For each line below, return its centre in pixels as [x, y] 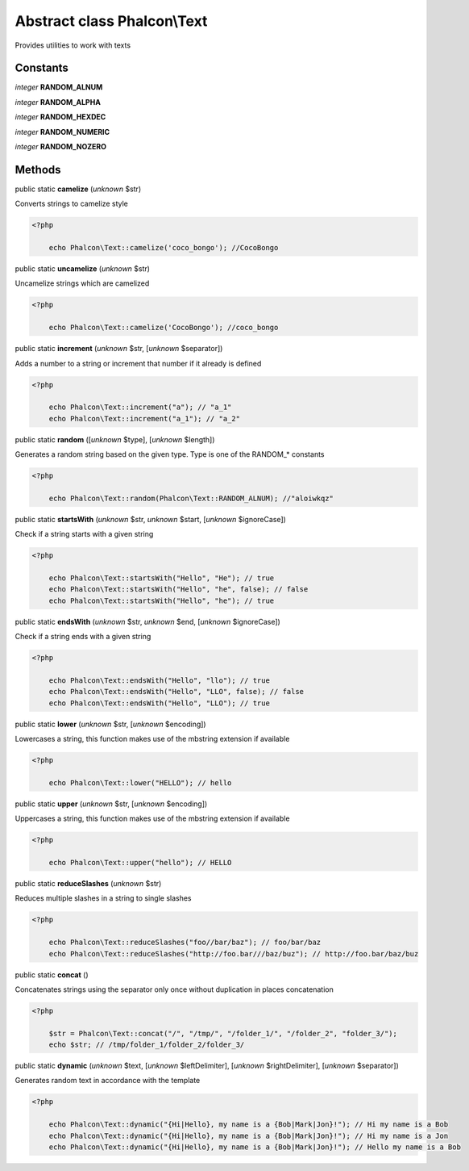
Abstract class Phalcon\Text [111, 21]
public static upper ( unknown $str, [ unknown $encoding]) [111, 804]
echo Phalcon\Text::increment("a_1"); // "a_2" [145, 418]
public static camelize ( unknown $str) [78, 189]
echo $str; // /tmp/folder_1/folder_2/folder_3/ [147, 1045]
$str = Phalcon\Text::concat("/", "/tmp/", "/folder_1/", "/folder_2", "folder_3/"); [223, 1033]
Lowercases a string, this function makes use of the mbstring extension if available [152, 739]
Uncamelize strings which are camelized [82, 283]
